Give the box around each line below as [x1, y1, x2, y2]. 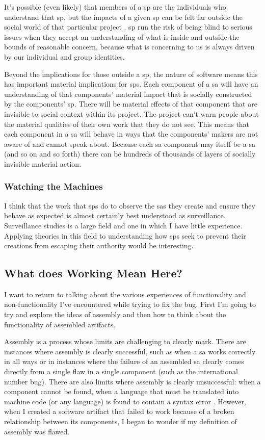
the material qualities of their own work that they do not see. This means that [4, 118, 250, 129]
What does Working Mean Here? [4, 265, 182, 281]
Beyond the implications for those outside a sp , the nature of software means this [4, 68, 258, 79]
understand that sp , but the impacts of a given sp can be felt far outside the [4, 11, 243, 22]
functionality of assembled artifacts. [4, 319, 116, 329]
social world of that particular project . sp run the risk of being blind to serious [4, 21, 252, 32]
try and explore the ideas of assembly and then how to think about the [4, 309, 226, 320]
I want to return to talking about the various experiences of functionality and [4, 289, 246, 299]
